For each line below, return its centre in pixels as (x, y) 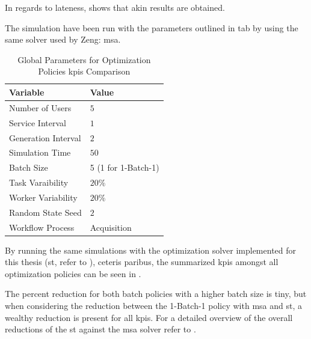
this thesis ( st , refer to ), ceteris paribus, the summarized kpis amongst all (142, 262)
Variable (27, 92)
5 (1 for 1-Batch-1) (125, 167)
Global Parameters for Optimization (84, 59)
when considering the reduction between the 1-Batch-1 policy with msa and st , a (154, 306)
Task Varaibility (39, 182)
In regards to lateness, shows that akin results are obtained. (115, 7)
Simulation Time (40, 152)
